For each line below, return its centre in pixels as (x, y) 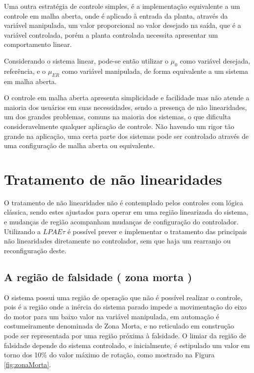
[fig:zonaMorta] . (28, 364)
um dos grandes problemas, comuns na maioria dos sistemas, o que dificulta (117, 117)
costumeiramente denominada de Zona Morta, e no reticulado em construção (119, 326)
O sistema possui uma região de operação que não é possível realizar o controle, (123, 297)
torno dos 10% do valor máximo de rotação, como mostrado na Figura (109, 355)
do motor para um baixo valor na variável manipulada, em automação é (112, 316)
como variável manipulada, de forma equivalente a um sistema (155, 71)
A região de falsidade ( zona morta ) (98, 276)
